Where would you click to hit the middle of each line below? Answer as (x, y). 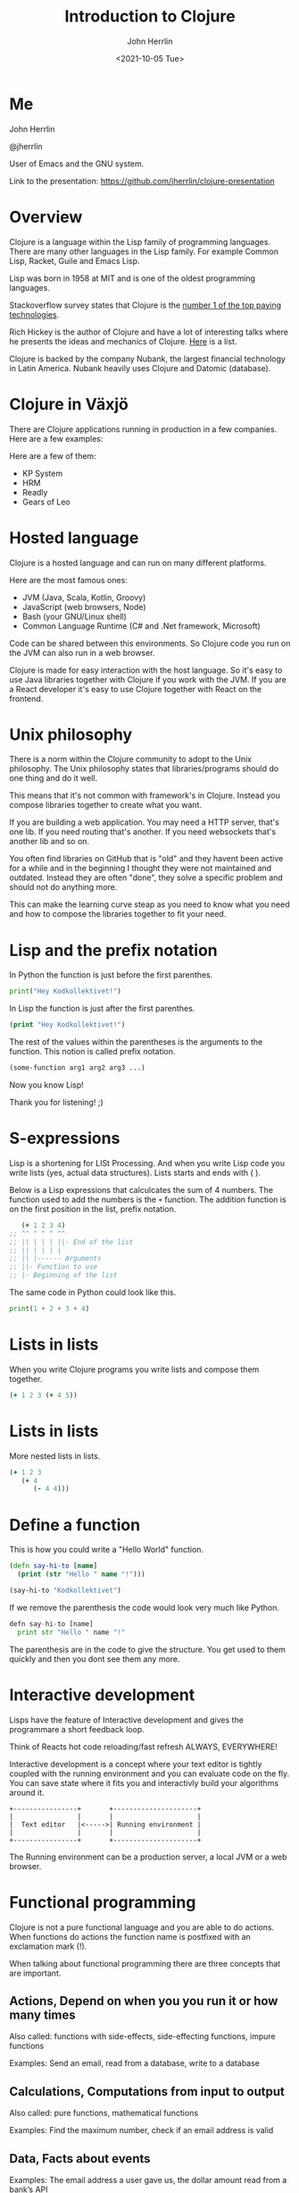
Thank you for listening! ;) (57, 1102)
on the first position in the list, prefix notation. (93, 1208)
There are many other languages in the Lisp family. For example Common (144, 251)
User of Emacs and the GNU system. (77, 164)
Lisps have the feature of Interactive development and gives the (126, 1720)
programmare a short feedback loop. (77, 1729)
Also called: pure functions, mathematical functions (104, 2113)
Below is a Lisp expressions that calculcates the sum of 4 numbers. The (141, 1190)
